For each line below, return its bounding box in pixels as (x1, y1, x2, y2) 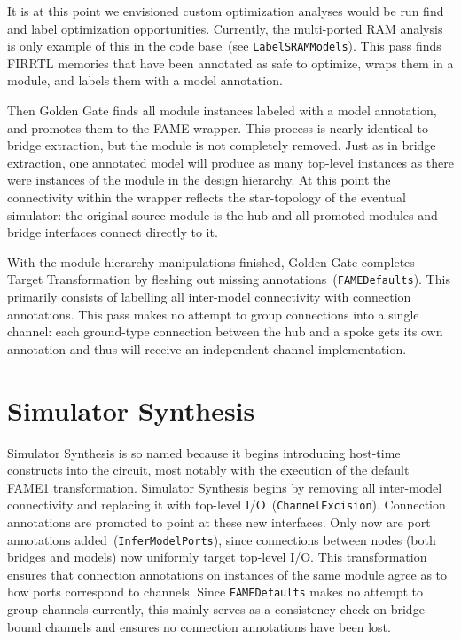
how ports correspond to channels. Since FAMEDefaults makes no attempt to (7, 582, 423, 601)
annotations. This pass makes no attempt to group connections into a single (7, 304, 419, 323)
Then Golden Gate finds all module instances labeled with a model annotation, (7, 101, 437, 120)
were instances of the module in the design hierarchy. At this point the (7, 170, 391, 189)
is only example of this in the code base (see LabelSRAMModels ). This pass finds (7, 36, 441, 55)
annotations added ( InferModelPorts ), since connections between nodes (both (7, 530, 436, 548)
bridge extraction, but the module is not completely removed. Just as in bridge (7, 136, 436, 154)
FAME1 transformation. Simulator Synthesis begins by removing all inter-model (7, 477, 442, 496)
